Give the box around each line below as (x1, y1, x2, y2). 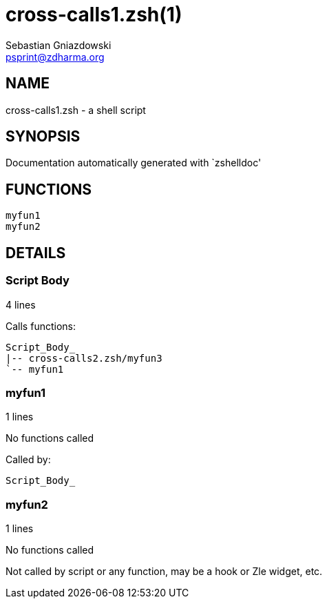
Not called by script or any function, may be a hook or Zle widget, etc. (6, 565, 323, 577)
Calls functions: (6, 320, 76, 332)
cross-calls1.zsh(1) (6, 3, 182, 26)
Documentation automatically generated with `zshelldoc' (6, 157, 262, 169)
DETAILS (6, 244, 66, 262)
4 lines (6, 298, 36, 311)
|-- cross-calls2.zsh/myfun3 (6, 352, 162, 364)
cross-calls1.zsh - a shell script (6, 104, 146, 116)
